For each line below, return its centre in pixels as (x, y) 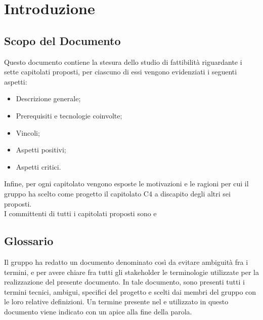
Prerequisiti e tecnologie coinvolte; (69, 115)
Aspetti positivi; (41, 150)
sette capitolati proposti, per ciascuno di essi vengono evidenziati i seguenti (121, 72)
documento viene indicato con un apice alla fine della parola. (98, 311)
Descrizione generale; (48, 98)
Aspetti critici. (38, 166)
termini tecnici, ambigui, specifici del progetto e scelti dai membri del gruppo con (130, 291)
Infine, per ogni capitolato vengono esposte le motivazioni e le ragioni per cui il (126, 184)
